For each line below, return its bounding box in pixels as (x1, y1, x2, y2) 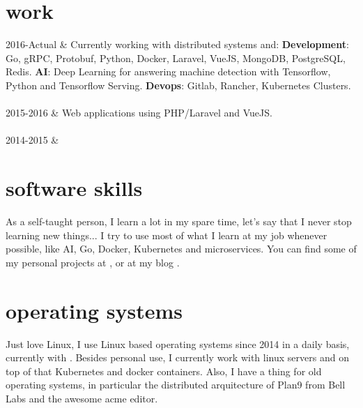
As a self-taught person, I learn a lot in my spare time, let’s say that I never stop (6, 214, 352, 228)
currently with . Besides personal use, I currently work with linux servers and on (6, 350, 349, 365)
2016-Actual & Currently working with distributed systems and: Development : (6, 37, 349, 52)
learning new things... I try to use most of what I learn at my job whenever (6, 227, 327, 242)
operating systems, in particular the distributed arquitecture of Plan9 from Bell (6, 377, 346, 392)
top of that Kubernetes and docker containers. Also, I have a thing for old (6, 363, 322, 378)
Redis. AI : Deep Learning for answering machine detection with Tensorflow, (6, 64, 331, 79)
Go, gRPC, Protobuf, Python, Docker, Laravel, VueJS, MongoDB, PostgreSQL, (6, 50, 346, 65)
